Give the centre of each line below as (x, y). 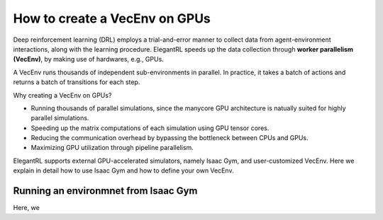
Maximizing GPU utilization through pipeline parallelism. (112, 148)
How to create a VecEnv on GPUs (112, 18)
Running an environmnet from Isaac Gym (105, 191)
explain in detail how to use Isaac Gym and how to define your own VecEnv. (123, 170)
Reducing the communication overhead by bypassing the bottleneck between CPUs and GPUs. (170, 138)
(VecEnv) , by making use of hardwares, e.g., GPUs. (89, 59)
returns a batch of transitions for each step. (77, 82)
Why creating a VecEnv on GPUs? (62, 95)
